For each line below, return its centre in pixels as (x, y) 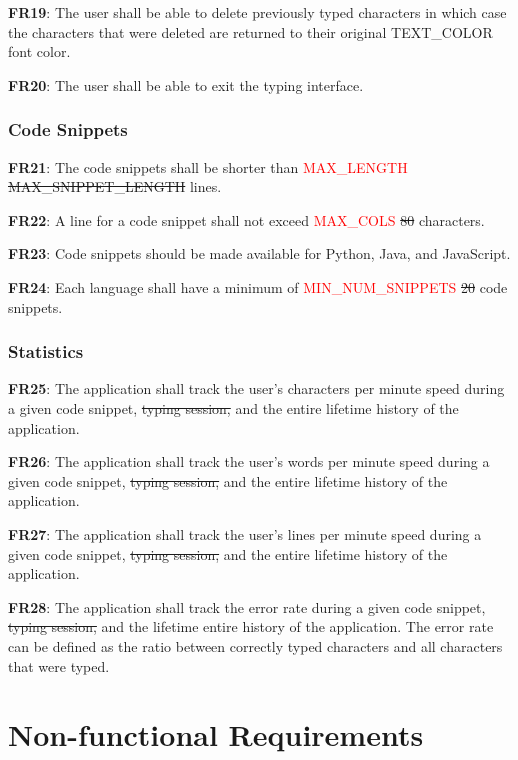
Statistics (46, 351)
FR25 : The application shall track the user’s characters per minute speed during (256, 388)
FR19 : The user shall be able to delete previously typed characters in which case (257, 12)
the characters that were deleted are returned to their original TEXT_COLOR (250, 31)
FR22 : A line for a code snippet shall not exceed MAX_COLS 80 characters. (246, 219)
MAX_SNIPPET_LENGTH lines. (115, 186)
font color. (39, 51)
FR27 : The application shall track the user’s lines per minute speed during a (245, 533)
